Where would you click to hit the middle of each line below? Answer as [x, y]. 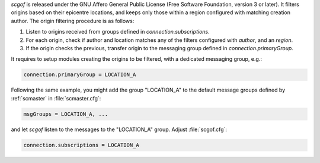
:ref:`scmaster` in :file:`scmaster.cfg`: [56, 98]
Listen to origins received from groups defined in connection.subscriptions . [118, 32]
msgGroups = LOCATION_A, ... [66, 114]
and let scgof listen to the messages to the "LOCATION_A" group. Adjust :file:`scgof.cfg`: [119, 129]
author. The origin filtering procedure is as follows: [73, 21]
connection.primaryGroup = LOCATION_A [80, 75]
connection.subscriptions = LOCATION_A [81, 145]
